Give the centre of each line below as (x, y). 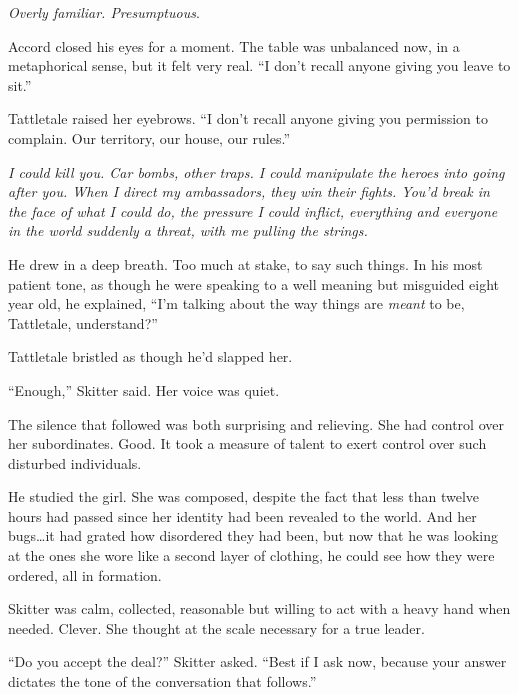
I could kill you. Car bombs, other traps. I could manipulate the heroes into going (256, 171)
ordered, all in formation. (85, 574)
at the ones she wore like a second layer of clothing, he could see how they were (251, 555)
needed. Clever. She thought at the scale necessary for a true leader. (216, 627)
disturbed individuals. (75, 462)
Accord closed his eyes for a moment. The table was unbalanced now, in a (234, 45)
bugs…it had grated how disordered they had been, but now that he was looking (253, 535)
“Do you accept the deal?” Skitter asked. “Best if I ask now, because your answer (257, 661)
